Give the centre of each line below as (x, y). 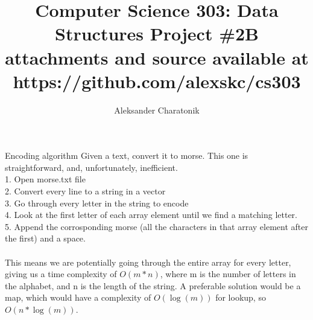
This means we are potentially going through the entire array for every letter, (148, 262)
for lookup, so (241, 297)
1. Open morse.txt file (45, 179)
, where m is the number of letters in (228, 274)
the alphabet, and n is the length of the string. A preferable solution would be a (153, 285)
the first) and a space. (45, 238)
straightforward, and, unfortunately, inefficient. (91, 167)
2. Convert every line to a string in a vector (85, 191)
